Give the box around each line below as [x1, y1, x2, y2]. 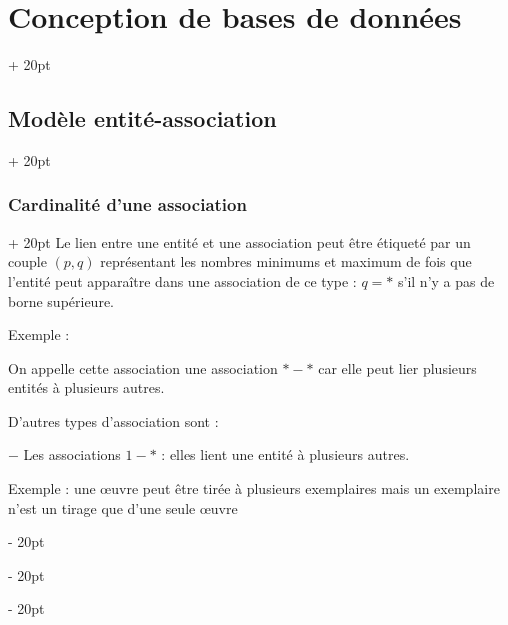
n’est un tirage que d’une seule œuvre [8, 497, 238, 518]
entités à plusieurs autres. [8, 377, 165, 398]
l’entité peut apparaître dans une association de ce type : [8, 270, 357, 291]
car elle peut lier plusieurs [318, 357, 477, 378]
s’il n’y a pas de [397, 270, 495, 291]
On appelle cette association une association [8, 357, 278, 378]
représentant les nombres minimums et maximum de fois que [100, 251, 472, 272]
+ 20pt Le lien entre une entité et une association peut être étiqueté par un [8, 231, 471, 252]
